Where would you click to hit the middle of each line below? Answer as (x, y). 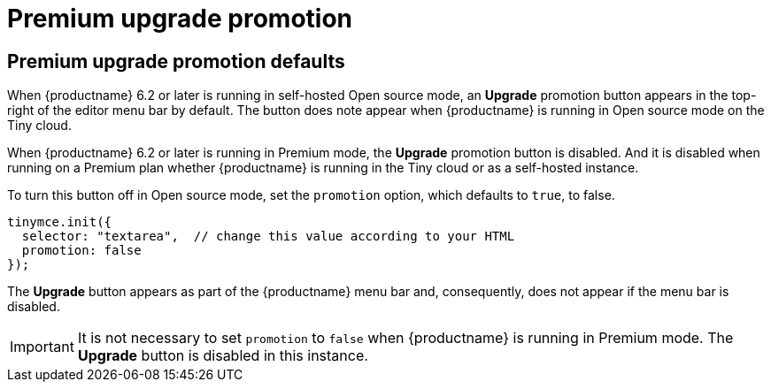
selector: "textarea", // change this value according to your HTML (268, 236)
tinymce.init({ (60, 222)
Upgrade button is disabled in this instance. (223, 356)
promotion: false (81, 251)
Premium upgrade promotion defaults (176, 61)
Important (42, 347)
